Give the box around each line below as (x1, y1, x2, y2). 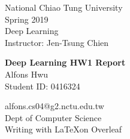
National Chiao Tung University (5, 1, 123, 13)
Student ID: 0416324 (5, 79, 80, 92)
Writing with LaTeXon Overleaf (5, 123, 122, 135)
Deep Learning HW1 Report (5, 56, 126, 69)
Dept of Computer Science (5, 111, 102, 123)
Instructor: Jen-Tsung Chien (5, 36, 109, 48)
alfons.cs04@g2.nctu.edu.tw (5, 100, 104, 112)
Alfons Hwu (5, 67, 49, 80)
